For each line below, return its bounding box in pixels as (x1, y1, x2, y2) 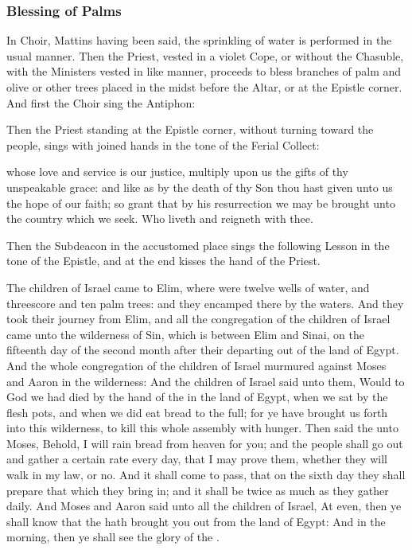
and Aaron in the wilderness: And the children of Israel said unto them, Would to (6, 373, 405, 389)
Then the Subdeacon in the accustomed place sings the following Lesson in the (6, 236, 390, 253)
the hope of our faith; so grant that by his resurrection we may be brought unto (6, 194, 395, 211)
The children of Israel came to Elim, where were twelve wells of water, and (6, 279, 370, 295)
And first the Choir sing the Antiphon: (6, 94, 196, 111)
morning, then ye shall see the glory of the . (6, 529, 220, 545)
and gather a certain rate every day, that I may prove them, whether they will (6, 451, 387, 467)
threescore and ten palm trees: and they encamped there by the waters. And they (6, 295, 404, 311)
